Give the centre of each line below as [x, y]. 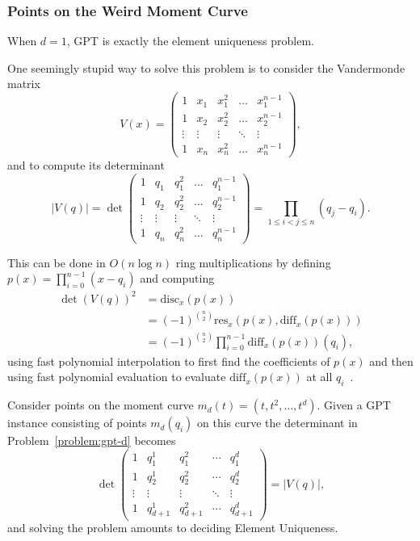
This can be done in [57, 262]
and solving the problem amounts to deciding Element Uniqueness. [173, 528]
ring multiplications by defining [253, 262]
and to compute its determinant [86, 165]
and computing [177, 278]
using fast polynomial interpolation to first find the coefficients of [169, 361]
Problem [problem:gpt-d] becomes [92, 440]
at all [319, 377]
